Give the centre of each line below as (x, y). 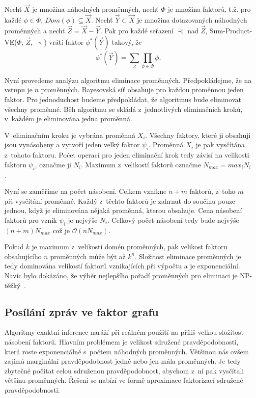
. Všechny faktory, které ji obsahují (198, 135)
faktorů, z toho (213, 191)
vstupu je (18, 90)
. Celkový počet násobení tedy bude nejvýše (173, 220)
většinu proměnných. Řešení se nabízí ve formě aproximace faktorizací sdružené (124, 380)
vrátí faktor (66, 42)
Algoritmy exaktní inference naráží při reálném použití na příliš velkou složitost (124, 332)
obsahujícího (23, 256)
